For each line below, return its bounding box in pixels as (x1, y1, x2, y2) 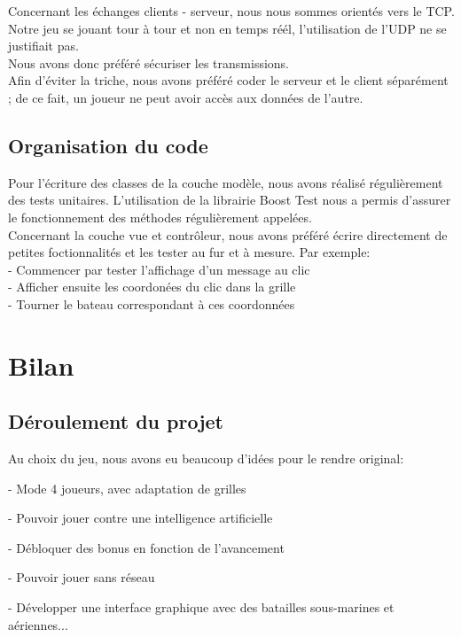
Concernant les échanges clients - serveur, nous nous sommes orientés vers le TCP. (8, 2, 455, 19)
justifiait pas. (8, 36, 79, 55)
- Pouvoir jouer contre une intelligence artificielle (8, 509, 273, 527)
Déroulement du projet (8, 408, 223, 435)
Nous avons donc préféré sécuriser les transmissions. (8, 53, 290, 72)
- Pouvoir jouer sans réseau (8, 568, 155, 587)
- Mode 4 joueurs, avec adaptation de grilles (8, 478, 246, 497)
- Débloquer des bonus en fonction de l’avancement (8, 538, 285, 556)
